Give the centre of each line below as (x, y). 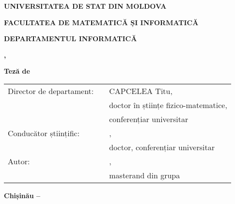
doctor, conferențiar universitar (162, 147)
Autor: (19, 161)
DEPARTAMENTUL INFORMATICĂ (70, 39)
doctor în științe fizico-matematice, (168, 105)
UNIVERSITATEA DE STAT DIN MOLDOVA (85, 6)
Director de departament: (51, 91)
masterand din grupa (145, 175)
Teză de (17, 71)
